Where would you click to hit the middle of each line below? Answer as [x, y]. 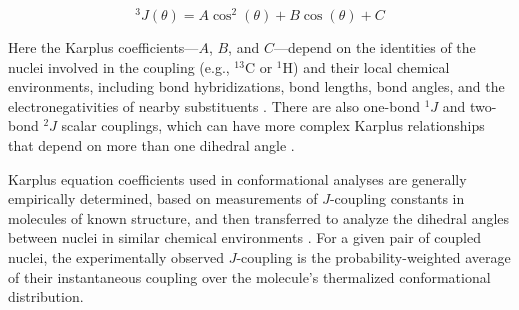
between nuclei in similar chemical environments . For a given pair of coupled [245, 237]
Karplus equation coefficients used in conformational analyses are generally [237, 178]
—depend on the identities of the [374, 47]
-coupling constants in [397, 198]
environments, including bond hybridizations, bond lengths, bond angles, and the [256, 86]
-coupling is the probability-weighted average [373, 257]
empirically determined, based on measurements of [163, 198]
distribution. [46, 296]
